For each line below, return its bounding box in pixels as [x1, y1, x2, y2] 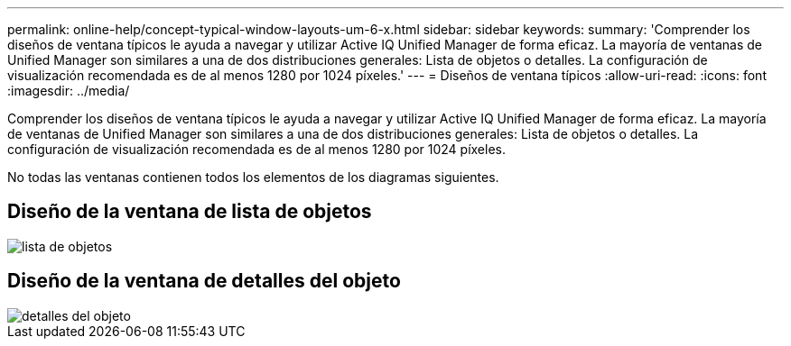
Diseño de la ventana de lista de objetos [7, 200, 372, 223]
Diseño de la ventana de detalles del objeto [7, 269, 401, 293]
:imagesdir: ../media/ [7, 83, 130, 98]
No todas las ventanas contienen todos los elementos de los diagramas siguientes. [7, 169, 499, 185]
